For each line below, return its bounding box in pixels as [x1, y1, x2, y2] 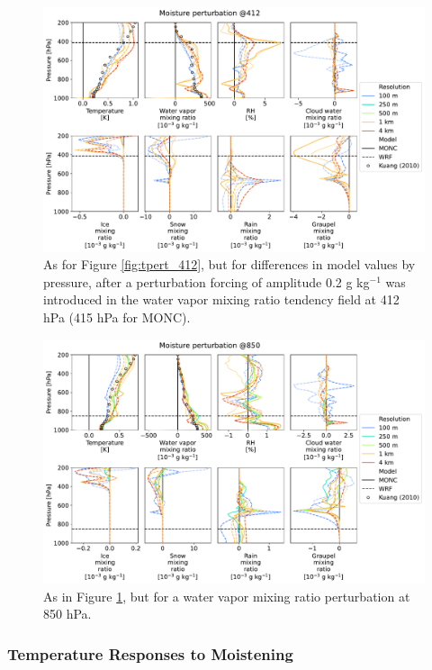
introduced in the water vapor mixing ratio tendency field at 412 [43, 290, 400, 309]
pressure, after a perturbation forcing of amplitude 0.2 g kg [43, 272, 370, 291]
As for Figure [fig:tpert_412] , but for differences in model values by [43, 255, 416, 274]
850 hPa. [43, 604, 92, 623]
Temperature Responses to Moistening [7, 642, 293, 665]
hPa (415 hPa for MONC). [43, 308, 191, 326]
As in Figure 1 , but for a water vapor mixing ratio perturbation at [43, 586, 410, 605]
